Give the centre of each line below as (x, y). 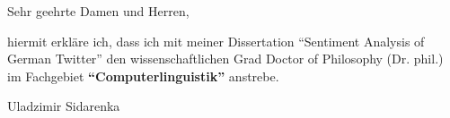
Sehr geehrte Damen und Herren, (98, 11)
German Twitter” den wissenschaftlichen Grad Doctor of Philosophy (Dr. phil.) (225, 59)
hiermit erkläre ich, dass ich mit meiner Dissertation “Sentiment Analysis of (216, 41)
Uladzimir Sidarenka (64, 106)
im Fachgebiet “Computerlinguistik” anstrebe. (143, 76)
